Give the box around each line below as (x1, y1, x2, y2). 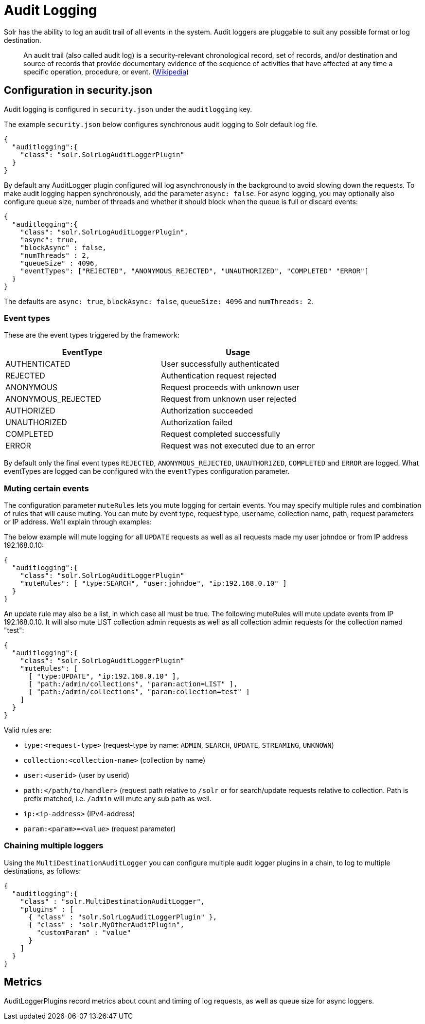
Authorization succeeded (161, 406, 253, 416)
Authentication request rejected (161, 371, 277, 381)
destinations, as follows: (4, 866, 81, 875)
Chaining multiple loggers (4, 841, 104, 851)
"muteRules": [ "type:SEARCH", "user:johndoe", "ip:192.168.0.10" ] (20, 579, 287, 588)
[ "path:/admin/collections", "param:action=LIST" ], (28, 680, 238, 688)
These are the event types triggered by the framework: (4, 331, 179, 340)
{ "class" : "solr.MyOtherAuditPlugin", (28, 920, 184, 929)
